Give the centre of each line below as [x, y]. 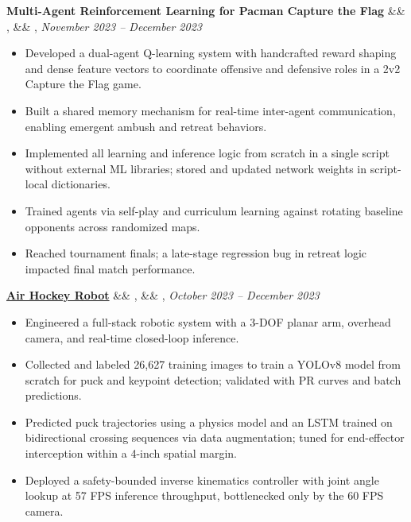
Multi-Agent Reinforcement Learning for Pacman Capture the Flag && [206, 10]
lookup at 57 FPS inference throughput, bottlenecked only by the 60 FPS [204, 495]
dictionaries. [81, 184]
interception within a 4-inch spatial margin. [131, 453]
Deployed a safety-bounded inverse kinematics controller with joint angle [202, 479]
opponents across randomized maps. [112, 226]
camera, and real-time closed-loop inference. [132, 337]
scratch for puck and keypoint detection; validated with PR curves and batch [213, 379]
